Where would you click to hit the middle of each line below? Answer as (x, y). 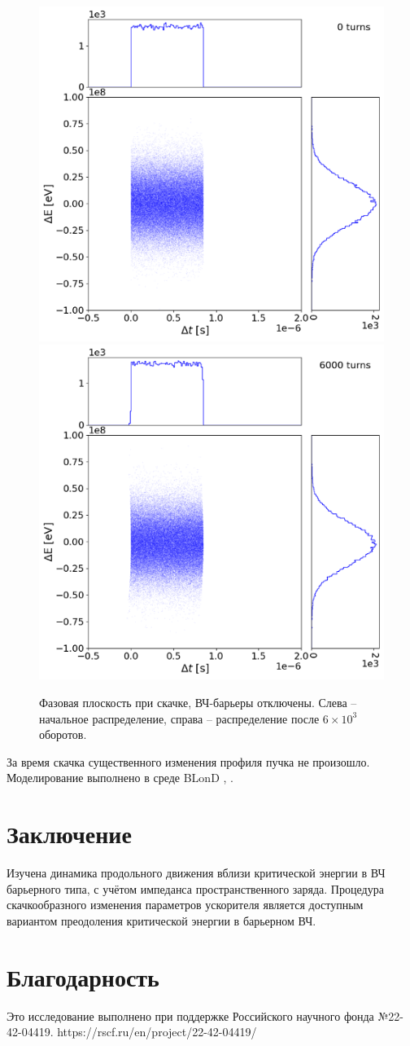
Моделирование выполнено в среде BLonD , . (120, 778)
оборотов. (63, 734)
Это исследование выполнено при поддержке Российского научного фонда (190, 1015)
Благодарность (83, 976)
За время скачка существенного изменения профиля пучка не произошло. (188, 761)
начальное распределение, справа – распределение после (179, 718)
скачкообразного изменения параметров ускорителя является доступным (185, 905)
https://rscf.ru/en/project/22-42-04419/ (157, 1032)
